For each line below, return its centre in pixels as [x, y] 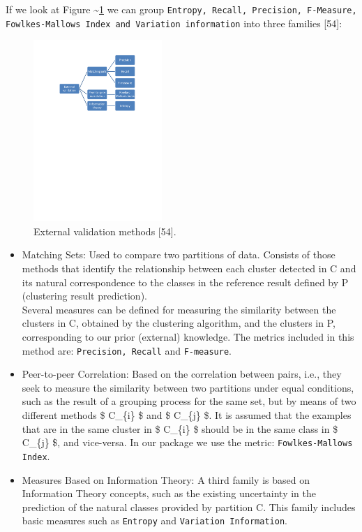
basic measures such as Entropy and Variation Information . [154, 520]
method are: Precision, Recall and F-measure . [127, 350]
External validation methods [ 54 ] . [105, 231]
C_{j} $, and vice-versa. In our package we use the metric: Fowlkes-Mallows [187, 442]
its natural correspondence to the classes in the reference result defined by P [185, 282]
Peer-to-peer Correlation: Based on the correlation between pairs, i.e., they [182, 374]
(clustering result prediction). [84, 296]
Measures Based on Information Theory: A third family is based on [166, 479]
